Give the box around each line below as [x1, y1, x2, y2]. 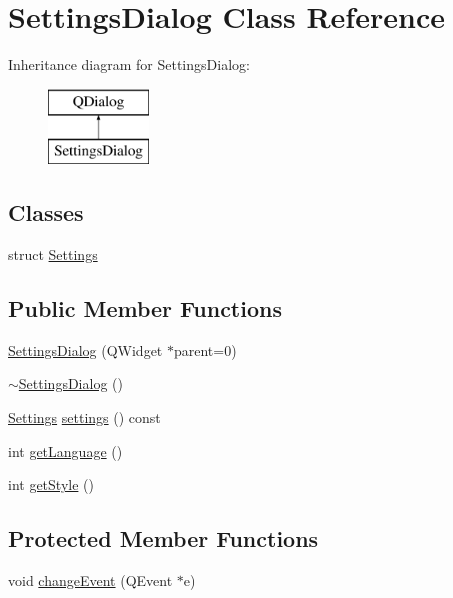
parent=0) [173, 339, 237, 360]
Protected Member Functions [8, 523, 319, 554]
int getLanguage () [8, 440, 123, 461]
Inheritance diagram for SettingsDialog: [8, 54, 250, 75]
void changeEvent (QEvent [8, 570, 173, 591]
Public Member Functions [8, 293, 282, 324]
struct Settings [8, 244, 98, 265]
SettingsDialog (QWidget [8, 339, 163, 360]
